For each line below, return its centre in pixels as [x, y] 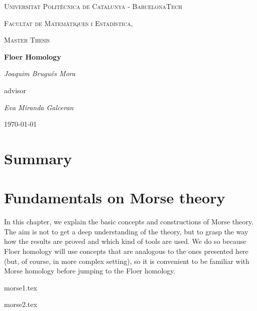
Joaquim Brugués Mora [40, 73]
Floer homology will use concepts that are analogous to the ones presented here [126, 251]
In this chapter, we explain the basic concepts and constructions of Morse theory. [129, 222]
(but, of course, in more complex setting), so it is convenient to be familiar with [127, 261]
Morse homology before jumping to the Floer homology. [90, 271]
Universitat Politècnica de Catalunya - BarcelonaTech [93, 6]
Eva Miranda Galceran [39, 107]
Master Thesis [27, 40]
